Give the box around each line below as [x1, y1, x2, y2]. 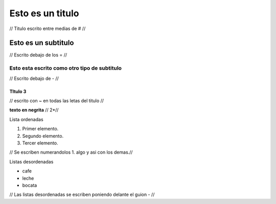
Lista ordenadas [9, 116, 43, 122]
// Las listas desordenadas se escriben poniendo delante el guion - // [9, 191, 155, 198]
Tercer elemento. [22, 140, 58, 146]
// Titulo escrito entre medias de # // [9, 25, 86, 32]
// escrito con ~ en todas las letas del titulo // [9, 97, 104, 104]
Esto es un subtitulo [9, 39, 74, 47]
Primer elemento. [22, 126, 59, 132]
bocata [22, 182, 37, 188]
